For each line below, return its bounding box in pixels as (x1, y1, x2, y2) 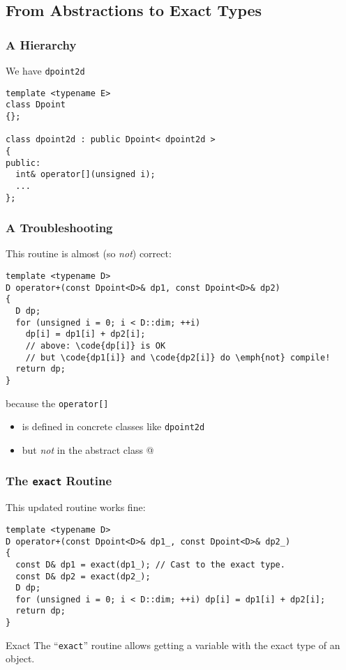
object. (6, 651, 35, 666)
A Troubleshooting (6, 219, 113, 236)
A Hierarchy (6, 36, 77, 53)
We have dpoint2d (6, 63, 85, 77)
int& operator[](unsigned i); (15, 169, 156, 180)
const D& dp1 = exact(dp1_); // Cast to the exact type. (15, 559, 285, 570)
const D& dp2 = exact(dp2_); (15, 571, 151, 581)
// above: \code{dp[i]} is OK (25, 340, 166, 351)
